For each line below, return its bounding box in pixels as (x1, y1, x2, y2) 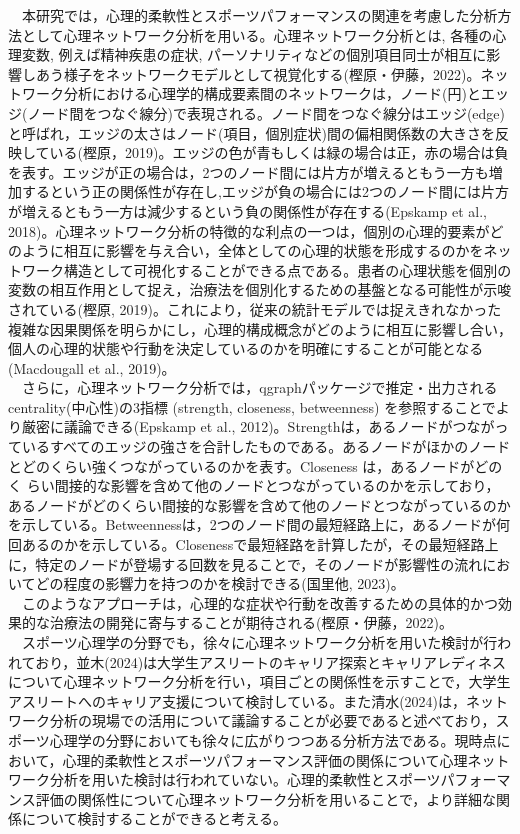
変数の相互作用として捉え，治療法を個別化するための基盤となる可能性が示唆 (8, 279, 512, 300)
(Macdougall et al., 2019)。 (8, 357, 176, 378)
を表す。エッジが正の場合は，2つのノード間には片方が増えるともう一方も (8, 161, 489, 182)
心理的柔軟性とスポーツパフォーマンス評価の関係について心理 (62, 749, 468, 770)
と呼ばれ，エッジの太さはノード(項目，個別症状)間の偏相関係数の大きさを (8, 122, 495, 143)
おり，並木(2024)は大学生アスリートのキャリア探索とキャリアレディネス (35, 651, 507, 672)
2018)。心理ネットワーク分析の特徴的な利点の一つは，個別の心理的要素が (8, 220, 490, 241)
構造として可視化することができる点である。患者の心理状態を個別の (63, 259, 512, 280)
